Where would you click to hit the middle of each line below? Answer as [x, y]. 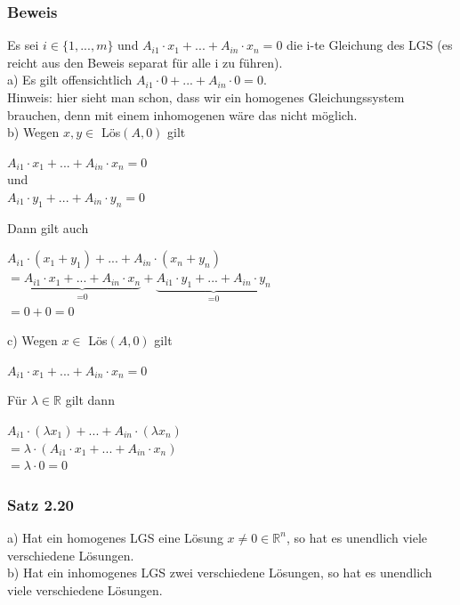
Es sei [23, 45]
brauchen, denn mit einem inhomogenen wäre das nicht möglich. [182, 114]
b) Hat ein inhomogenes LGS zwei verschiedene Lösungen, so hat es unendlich [220, 573]
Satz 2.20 [40, 504]
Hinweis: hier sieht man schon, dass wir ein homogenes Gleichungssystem [206, 97]
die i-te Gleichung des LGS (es [370, 45]
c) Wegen [32, 340]
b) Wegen [33, 132]
